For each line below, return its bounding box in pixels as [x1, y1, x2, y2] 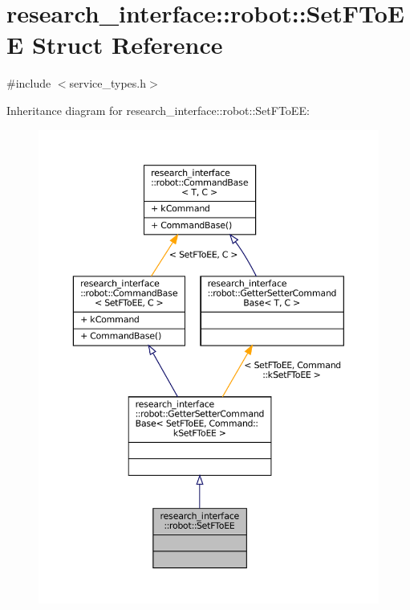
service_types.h [69, 75, 147, 92]
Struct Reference [31, 28, 223, 61]
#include [6, 75, 51, 92]
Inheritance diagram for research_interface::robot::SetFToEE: [6, 101, 310, 118]
